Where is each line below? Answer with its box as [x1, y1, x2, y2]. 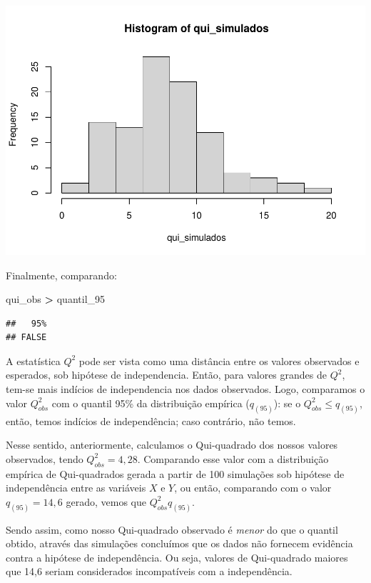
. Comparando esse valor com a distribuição [137, 451, 329, 466]
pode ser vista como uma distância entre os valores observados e [78, 353, 360, 368]
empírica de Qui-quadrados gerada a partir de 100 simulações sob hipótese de [6, 466, 345, 481]
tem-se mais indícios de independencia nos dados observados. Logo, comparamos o [6, 382, 365, 397]
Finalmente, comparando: [6, 267, 117, 282]
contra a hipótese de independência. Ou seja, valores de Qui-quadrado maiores [6, 549, 348, 564]
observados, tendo [6, 451, 83, 466]
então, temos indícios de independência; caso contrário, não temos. [6, 413, 296, 428]
